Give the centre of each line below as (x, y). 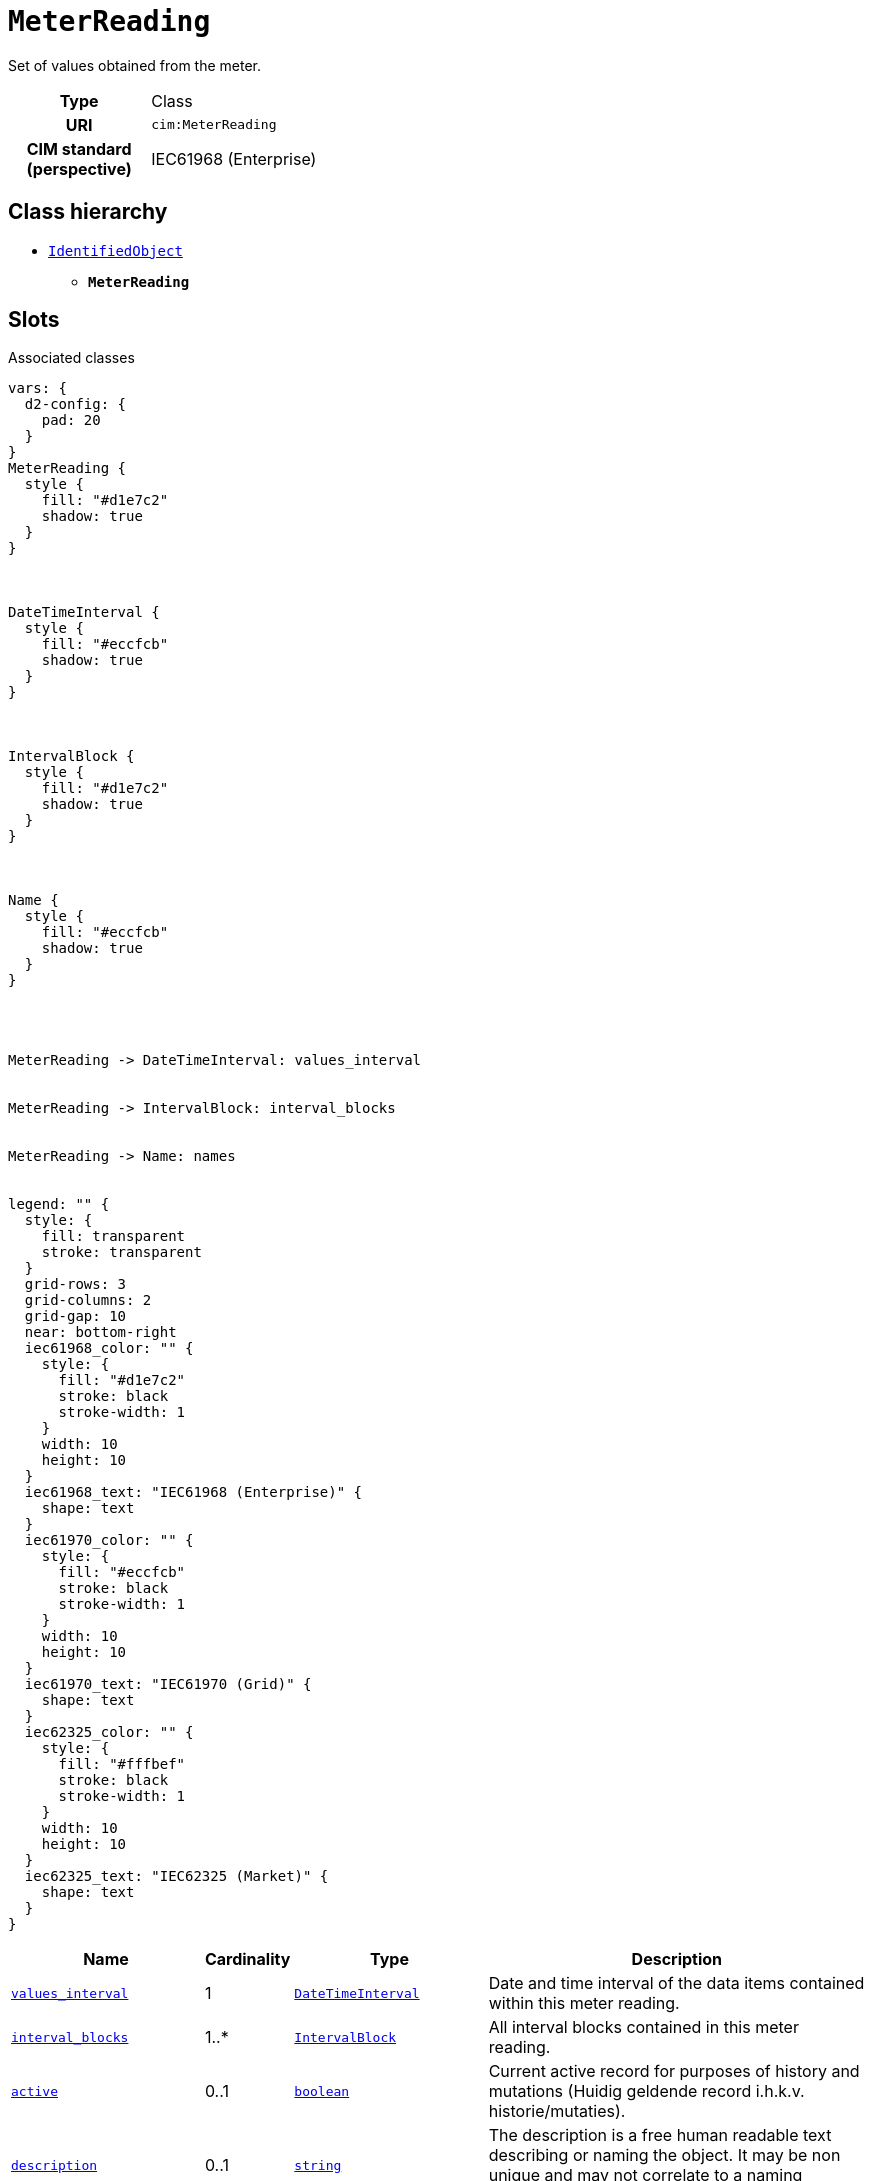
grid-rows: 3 (75, 1284)
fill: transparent (113, 1236)
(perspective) (79, 168)
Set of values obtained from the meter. (135, 65)
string (318, 2165)
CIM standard (79, 148)
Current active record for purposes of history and (674, 2071)
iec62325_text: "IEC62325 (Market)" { (176, 1876)
